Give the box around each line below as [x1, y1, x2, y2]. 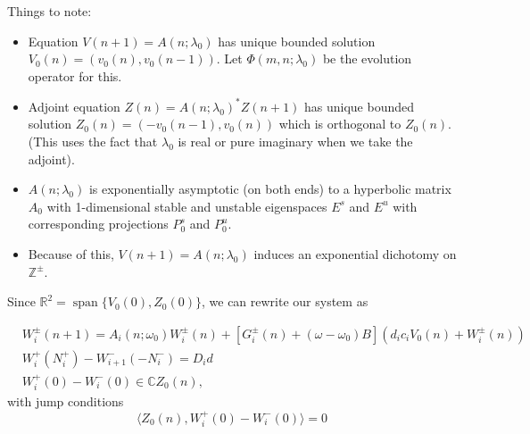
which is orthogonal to [278, 114, 402, 133]
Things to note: [7, 2, 92, 20]
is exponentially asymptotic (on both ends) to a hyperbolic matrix [88, 179, 451, 198]
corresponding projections [28, 214, 169, 233]
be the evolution [322, 49, 412, 68]
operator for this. [28, 66, 122, 85]
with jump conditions [7, 392, 124, 411]
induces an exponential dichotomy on [253, 245, 457, 263]
